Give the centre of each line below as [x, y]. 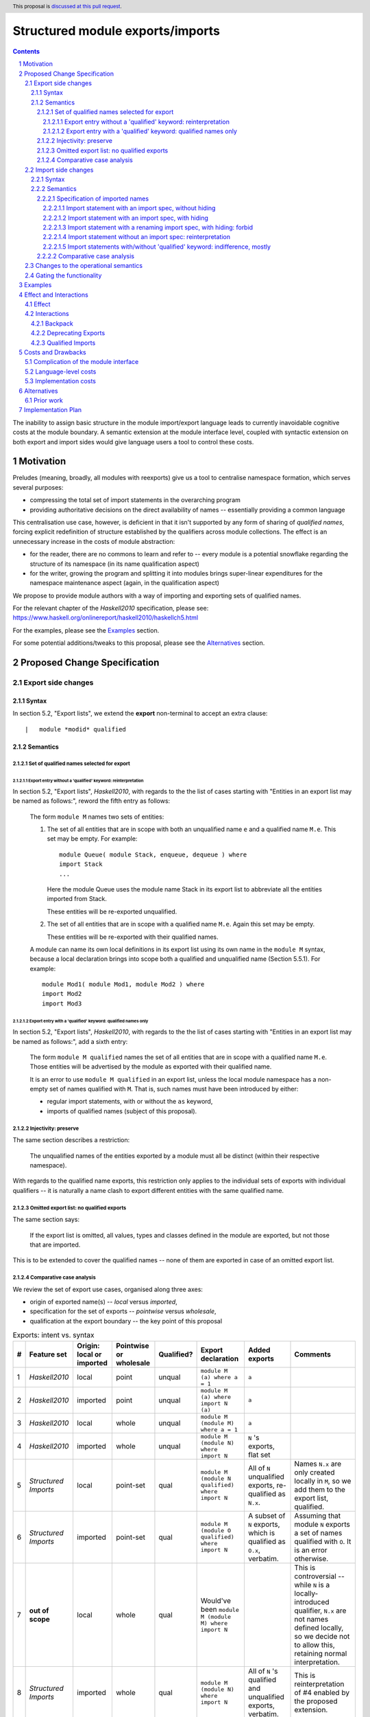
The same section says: [46, 1220]
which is [261, 1533]
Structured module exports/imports [116, 31]
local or [89, 1354]
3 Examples [35, 285]
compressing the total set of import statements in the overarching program [135, 500]
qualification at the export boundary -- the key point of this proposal [126, 1321]
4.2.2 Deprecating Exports [68, 333]
